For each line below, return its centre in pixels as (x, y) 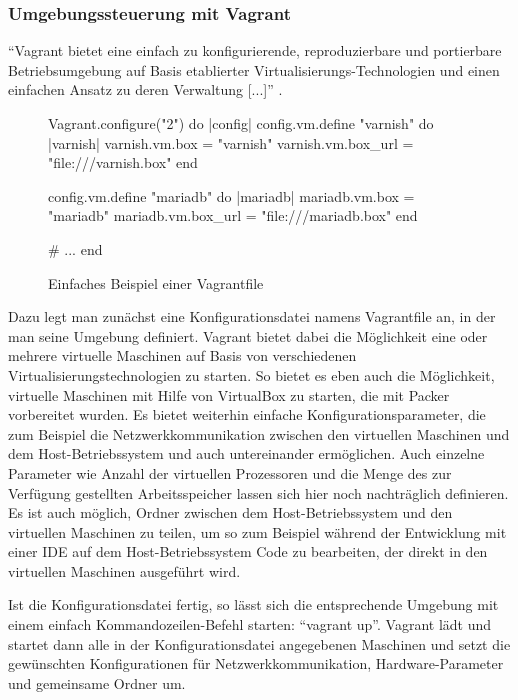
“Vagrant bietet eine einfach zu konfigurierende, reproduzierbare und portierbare (255, 50)
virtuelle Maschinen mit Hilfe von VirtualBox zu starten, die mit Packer (229, 394)
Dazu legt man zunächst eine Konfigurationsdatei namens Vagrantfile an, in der (252, 316)
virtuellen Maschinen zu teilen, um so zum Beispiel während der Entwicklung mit (257, 531)
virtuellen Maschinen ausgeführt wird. (124, 570)
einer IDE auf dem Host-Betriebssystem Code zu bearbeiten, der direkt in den (248, 551)
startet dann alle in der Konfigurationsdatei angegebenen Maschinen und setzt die (259, 643)
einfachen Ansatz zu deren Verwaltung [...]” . (145, 89)
